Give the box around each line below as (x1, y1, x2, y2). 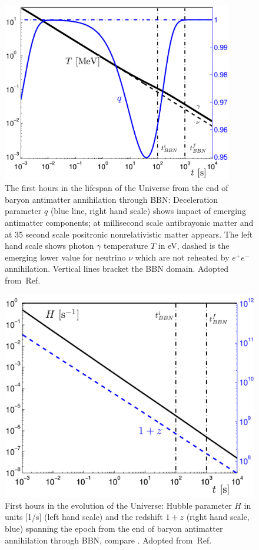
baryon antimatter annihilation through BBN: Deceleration (5, 193, 218, 205)
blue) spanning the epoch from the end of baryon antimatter (5, 522, 223, 535)
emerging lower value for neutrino (5, 251, 126, 263)
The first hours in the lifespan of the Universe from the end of (5, 182, 228, 194)
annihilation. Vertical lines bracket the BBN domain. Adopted (5, 262, 229, 275)
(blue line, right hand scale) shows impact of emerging (50, 205, 246, 217)
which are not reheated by (135, 251, 230, 263)
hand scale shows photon (5, 239, 94, 252)
